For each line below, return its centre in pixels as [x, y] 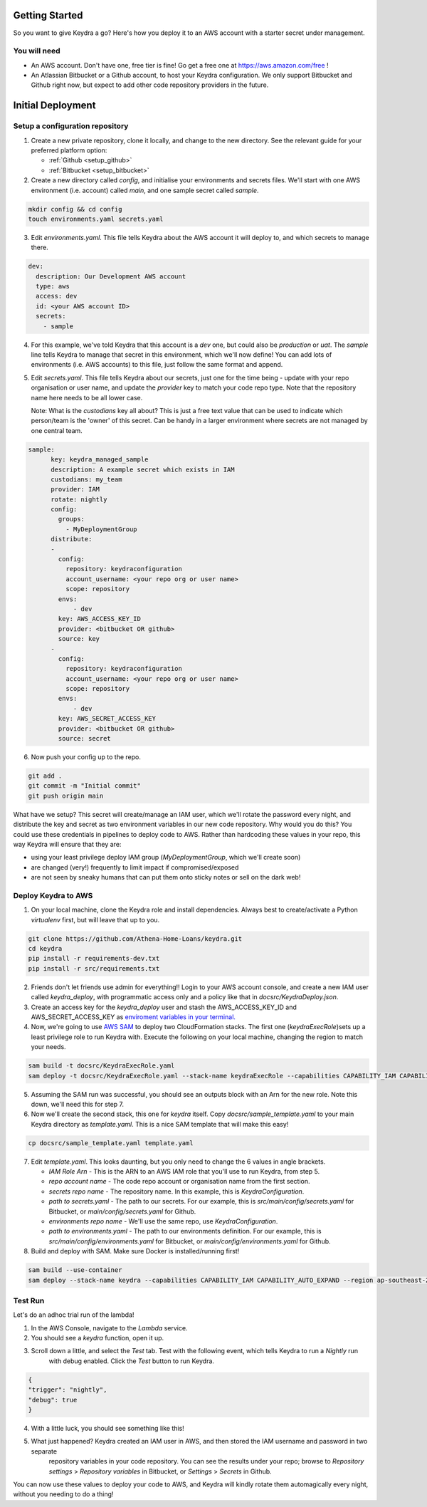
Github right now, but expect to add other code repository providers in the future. [150, 85]
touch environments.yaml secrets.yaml [96, 219]
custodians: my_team [86, 479]
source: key [79, 639]
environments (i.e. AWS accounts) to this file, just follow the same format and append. [157, 365]
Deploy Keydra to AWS [53, 895]
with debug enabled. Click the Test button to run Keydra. [132, 1361]
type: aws [53, 286]
